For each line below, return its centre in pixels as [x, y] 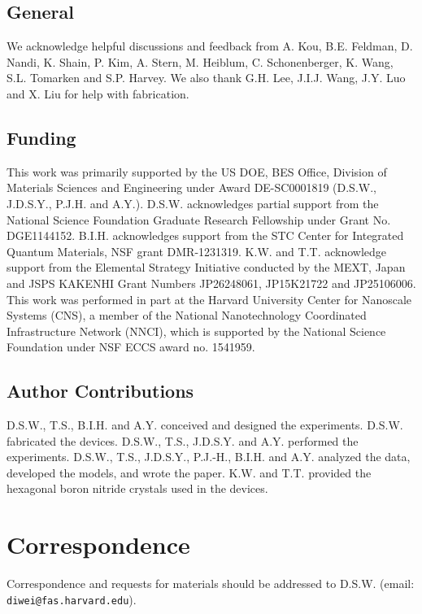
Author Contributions [100, 391]
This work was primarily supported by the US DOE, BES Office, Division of [197, 171]
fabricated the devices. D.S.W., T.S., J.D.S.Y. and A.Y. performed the [183, 440]
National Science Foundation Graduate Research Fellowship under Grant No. [199, 219]
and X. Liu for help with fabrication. [98, 93]
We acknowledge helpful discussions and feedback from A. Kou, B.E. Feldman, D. [210, 46]
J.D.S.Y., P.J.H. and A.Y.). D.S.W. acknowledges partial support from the [193, 203]
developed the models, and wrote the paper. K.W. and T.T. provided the [189, 472]
